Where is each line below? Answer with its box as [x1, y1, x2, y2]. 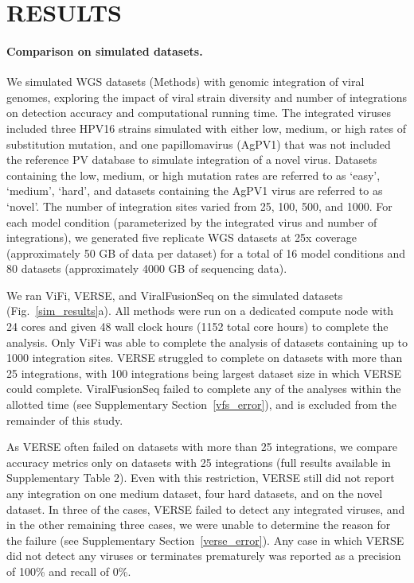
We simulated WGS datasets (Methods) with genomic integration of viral [6, 73, 365, 90]
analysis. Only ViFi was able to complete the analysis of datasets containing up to [6, 333, 408, 350]
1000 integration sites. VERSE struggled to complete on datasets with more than [6, 349, 403, 366]
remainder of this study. [6, 411, 123, 428]
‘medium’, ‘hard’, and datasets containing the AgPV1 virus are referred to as [6, 182, 383, 199]
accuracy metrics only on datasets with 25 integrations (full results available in [6, 453, 391, 470]
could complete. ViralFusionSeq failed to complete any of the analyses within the [6, 380, 401, 397]
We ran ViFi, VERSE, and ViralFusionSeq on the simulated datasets [6, 286, 343, 303]
